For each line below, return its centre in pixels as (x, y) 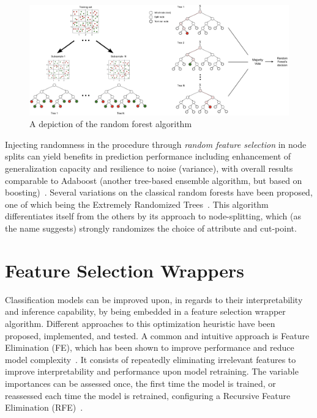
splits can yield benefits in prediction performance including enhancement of (148, 156)
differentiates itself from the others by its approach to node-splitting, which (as (153, 216)
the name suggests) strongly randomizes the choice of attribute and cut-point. (151, 228)
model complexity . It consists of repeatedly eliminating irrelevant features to (151, 359)
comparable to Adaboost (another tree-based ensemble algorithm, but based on (154, 180)
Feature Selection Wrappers (125, 270)
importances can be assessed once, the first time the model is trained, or (140, 383)
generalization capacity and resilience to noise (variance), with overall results (149, 168)
